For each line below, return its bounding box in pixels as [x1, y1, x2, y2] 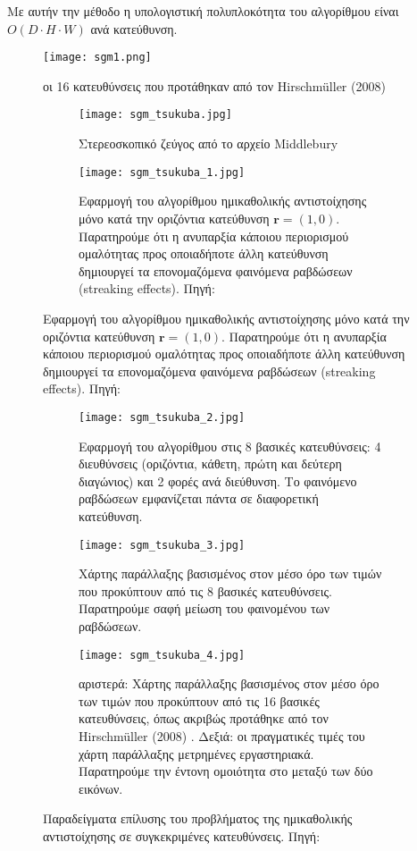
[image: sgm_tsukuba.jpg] [79, 108, 232, 122]
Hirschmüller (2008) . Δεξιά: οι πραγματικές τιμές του [79, 726, 365, 745]
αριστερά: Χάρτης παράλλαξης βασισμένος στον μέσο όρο [79, 674, 379, 693]
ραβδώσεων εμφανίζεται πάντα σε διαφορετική [79, 489, 319, 508]
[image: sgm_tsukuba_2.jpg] [79, 410, 246, 424]
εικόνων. [79, 779, 123, 797]
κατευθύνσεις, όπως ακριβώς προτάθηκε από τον [79, 709, 329, 728]
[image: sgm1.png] [43, 51, 152, 64]
